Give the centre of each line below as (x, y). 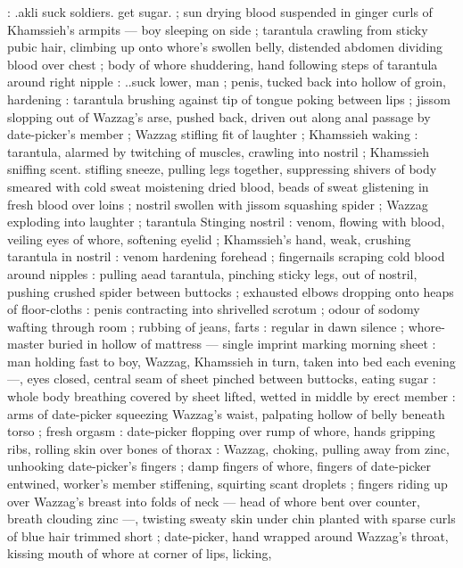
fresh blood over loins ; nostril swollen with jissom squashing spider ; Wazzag (218, 204)
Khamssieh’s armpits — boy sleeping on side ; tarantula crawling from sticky (218, 29)
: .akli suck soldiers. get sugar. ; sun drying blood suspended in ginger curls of (220, 12)
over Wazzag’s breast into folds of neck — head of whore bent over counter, (214, 501)
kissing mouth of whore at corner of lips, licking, (140, 553)
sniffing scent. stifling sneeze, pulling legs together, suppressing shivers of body (222, 169)
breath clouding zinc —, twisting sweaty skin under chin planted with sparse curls (231, 519)
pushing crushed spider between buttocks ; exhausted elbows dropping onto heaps (231, 291)
